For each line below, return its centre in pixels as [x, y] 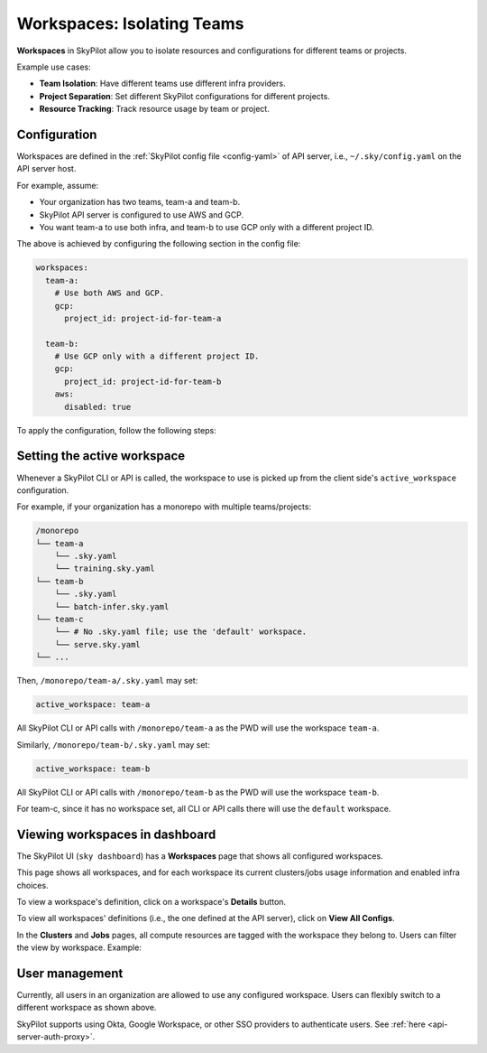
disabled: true [98, 407]
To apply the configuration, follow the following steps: [116, 430]
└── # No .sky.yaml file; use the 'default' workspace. [181, 632]
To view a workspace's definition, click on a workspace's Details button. [152, 901]
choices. [32, 885]
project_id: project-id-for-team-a [143, 318]
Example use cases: [54, 67]
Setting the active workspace [101, 456]
